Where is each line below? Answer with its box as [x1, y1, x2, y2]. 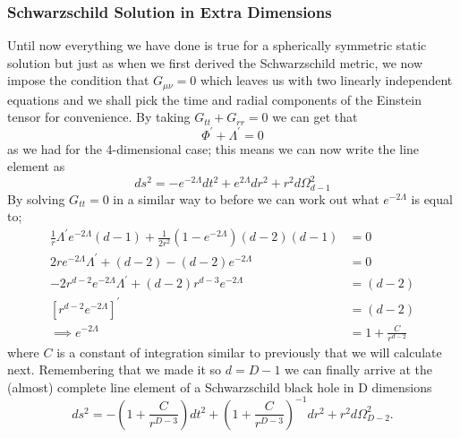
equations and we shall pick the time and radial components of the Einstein [7, 90, 422, 108]
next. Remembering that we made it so [7, 360, 222, 379]
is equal [411, 189, 453, 208]
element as [7, 157, 65, 176]
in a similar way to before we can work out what [113, 189, 379, 208]
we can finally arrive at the [285, 360, 432, 379]
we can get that [272, 107, 358, 126]
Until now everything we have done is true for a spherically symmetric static [7, 36, 427, 55]
